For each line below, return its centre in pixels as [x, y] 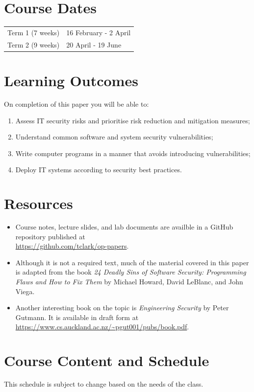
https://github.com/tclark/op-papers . [72, 246]
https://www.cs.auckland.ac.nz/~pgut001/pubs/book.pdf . [102, 327]
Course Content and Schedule [107, 360]
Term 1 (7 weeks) [34, 32]
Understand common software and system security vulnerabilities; [114, 137]
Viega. [25, 291]
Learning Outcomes [71, 80]
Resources [38, 203]
